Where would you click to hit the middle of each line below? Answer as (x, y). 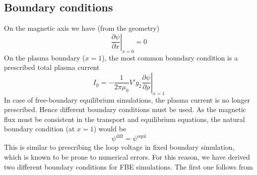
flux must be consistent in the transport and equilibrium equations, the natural (125, 119)
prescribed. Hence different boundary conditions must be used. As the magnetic (125, 109)
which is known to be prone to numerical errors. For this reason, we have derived (127, 157)
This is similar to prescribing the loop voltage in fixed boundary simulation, (119, 147)
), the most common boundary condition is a (170, 57)
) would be (110, 129)
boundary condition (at (39, 129)
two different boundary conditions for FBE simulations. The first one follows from (128, 166)
